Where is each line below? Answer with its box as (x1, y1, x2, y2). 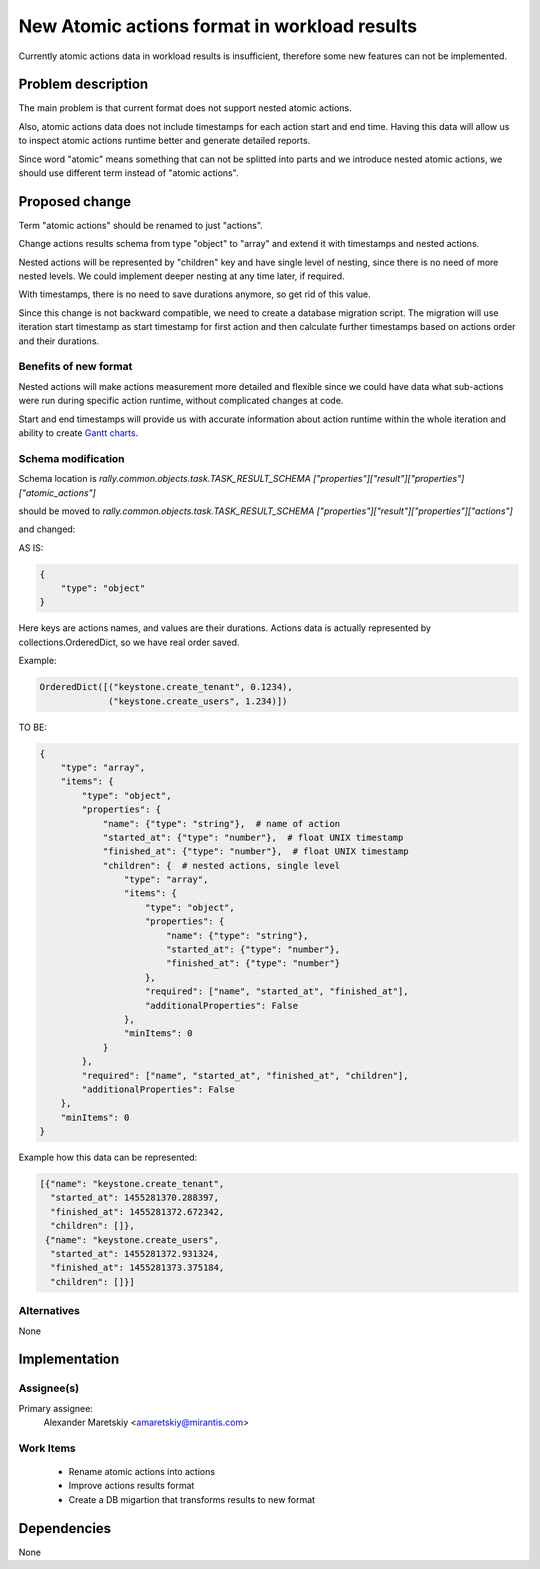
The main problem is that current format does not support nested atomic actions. (18, 102, 352, 114)
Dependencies (18, 1520, 112, 1537)
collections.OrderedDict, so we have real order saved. (18, 636, 240, 648)
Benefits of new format (18, 360, 133, 374)
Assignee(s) (18, 1381, 80, 1395)
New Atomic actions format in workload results (18, 15, 418, 37)
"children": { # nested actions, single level (102, 860, 341, 871)
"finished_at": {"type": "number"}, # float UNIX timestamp (102, 846, 409, 857)
